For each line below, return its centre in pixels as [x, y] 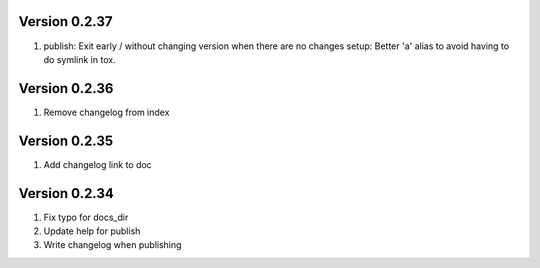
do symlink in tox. [79, 59]
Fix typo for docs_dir [86, 217]
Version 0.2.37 [65, 21]
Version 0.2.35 [66, 140]
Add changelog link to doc [97, 164]
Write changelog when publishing [112, 245]
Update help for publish [92, 231]
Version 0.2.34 [66, 193]
